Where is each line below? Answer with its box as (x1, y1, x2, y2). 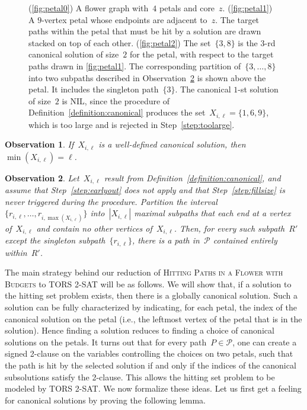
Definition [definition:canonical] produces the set (28, 106, 206, 118)
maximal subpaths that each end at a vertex (134, 207, 291, 219)
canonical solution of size (28, 48, 119, 60)
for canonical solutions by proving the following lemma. (5, 393, 206, 406)
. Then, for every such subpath (174, 222, 285, 234)
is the (238, 36, 258, 49)
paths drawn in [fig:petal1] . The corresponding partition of (28, 59, 241, 72)
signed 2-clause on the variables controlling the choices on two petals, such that (5, 347, 293, 360)
